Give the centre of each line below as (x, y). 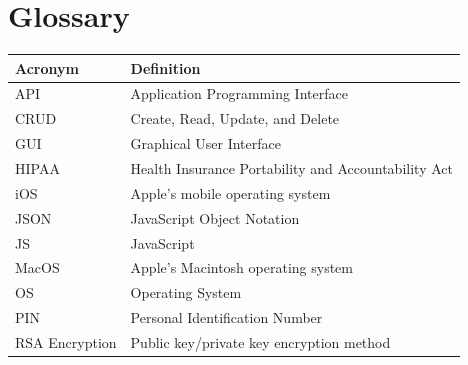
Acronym (47, 67)
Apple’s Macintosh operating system (241, 267)
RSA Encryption (66, 341)
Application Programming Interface (239, 93)
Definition (165, 67)
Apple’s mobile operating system (230, 192)
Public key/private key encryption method (260, 341)
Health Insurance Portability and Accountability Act (291, 168)
